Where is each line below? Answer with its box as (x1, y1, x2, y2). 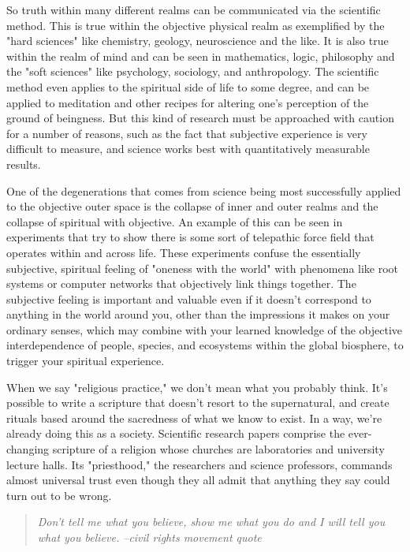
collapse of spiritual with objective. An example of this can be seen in (6, 213, 343, 229)
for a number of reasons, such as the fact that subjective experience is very (6, 125, 367, 141)
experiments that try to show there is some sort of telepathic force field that (6, 229, 375, 245)
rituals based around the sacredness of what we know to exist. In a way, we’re (6, 409, 382, 426)
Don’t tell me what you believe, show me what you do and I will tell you (37, 513, 386, 530)
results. (6, 155, 41, 172)
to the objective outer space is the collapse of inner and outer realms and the (6, 198, 378, 214)
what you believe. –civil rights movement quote (37, 529, 262, 545)
